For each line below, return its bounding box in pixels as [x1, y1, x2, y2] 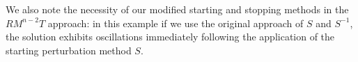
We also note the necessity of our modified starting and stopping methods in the [6, 2, 349, 16]
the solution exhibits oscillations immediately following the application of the [6, 29, 335, 44]
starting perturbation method [6, 42, 132, 57]
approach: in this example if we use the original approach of [47, 15, 304, 30]
